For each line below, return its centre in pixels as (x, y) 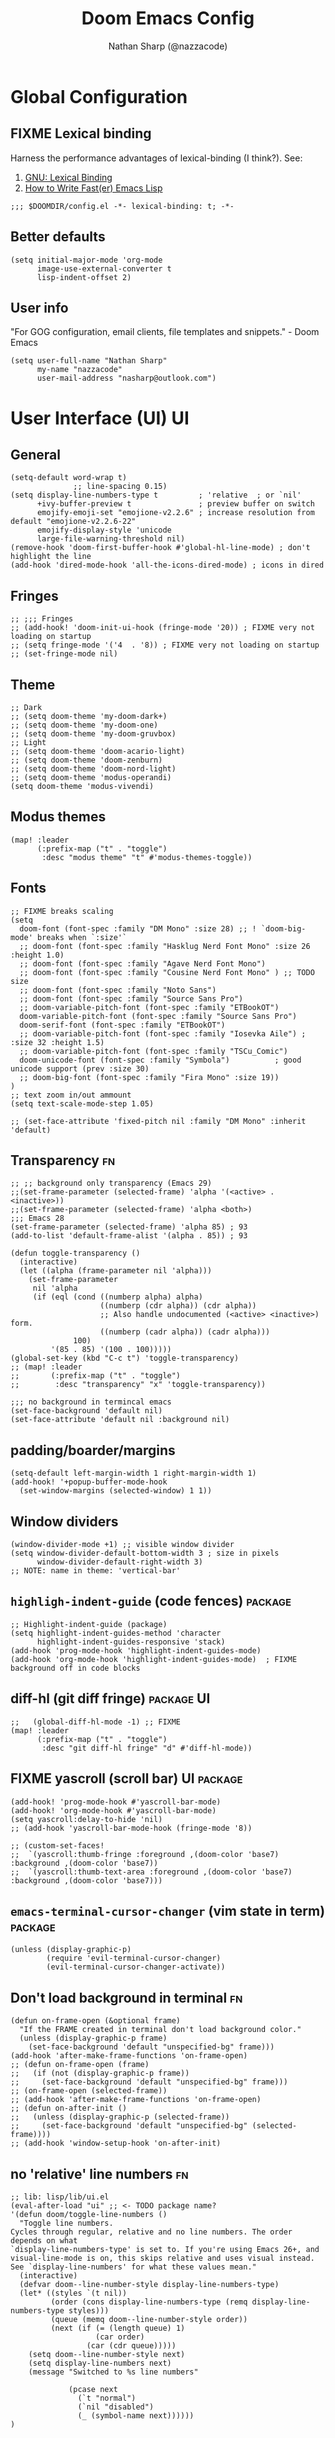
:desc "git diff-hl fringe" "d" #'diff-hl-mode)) (147, 1748)
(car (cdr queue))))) (131, 2345)
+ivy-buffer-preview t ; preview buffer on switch (175, 504)
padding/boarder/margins (93, 1450)
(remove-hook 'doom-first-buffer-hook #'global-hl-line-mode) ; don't (160, 548)
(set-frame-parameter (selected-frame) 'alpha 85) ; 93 (129, 1227)
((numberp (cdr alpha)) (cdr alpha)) (178, 1306)
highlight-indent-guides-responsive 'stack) (131, 1642)
